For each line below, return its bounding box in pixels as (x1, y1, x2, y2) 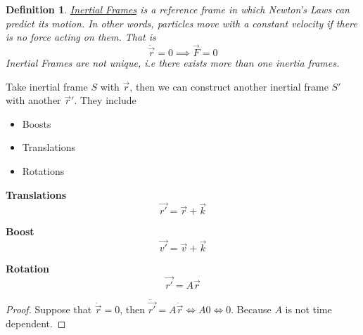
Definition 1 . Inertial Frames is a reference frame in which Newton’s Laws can (6, 2, 350, 16)
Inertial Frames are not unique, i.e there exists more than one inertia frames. (6, 55, 340, 70)
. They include (74, 93, 136, 107)
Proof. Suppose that (6, 302, 92, 317)
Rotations (22, 163, 65, 178)
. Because (231, 302, 272, 317)
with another (6, 93, 61, 107)
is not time (285, 302, 332, 317)
